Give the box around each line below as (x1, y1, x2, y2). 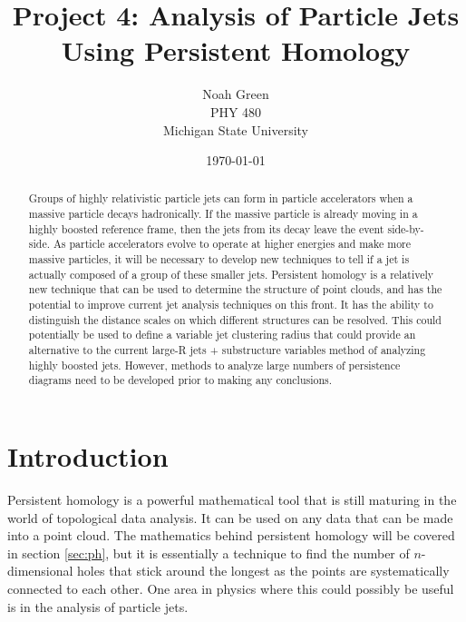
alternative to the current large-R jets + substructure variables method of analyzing (28, 342, 426, 358)
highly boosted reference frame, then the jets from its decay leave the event (28, 221, 384, 236)
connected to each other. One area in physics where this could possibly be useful (7, 578, 454, 597)
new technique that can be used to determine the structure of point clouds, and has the (28, 281, 442, 297)
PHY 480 (209, 102, 262, 121)
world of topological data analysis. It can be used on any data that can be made (7, 508, 453, 527)
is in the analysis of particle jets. (7, 597, 189, 616)
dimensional (7, 561, 73, 580)
